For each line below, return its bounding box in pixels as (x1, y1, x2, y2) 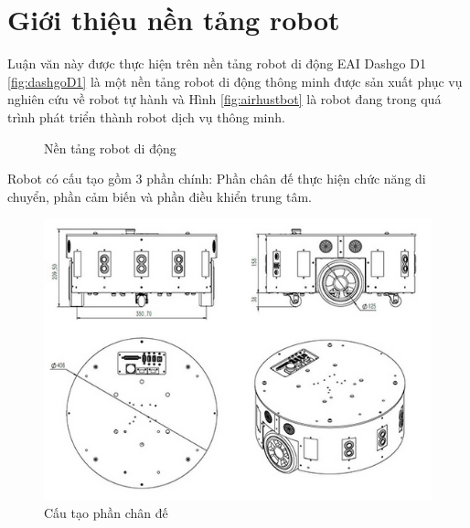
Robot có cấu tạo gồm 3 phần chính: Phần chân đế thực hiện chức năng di (7, 169, 426, 188)
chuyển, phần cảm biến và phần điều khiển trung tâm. (7, 186, 312, 206)
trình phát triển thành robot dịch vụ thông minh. (7, 107, 285, 126)
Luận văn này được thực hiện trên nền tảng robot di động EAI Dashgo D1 (7, 54, 426, 73)
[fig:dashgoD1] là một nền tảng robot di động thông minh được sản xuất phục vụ (7, 71, 463, 90)
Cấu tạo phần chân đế (44, 503, 168, 523)
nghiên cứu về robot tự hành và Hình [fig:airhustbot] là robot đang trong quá (7, 90, 442, 109)
